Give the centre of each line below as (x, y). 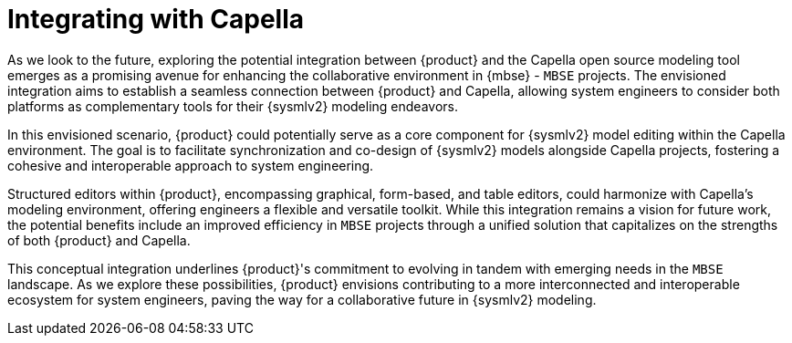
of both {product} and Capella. (99, 240)
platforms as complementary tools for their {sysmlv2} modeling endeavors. (233, 106)
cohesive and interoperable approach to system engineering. (191, 165)
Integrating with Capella (156, 19)
